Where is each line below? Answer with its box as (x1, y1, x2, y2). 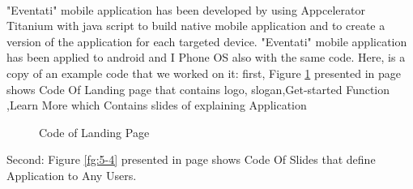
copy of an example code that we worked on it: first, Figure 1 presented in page (6, 64, 401, 81)
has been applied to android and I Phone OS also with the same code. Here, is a (6, 49, 406, 66)
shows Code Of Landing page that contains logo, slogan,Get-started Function (6, 80, 390, 97)
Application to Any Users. (6, 166, 137, 183)
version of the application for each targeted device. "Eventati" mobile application (6, 32, 407, 49)
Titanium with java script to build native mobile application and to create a (6, 17, 385, 34)
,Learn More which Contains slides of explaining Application (6, 97, 307, 114)
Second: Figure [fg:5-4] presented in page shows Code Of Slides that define (6, 151, 376, 168)
